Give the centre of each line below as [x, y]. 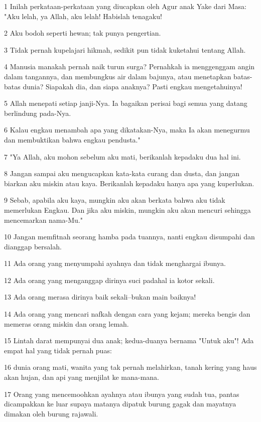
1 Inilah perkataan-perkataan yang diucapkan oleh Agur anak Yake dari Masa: [125, 6]
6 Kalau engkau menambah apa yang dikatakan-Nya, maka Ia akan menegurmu [127, 130]
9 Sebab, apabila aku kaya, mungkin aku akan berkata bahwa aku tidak [115, 200]
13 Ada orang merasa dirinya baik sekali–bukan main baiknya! [100, 297]
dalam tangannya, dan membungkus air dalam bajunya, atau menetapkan [118, 76]
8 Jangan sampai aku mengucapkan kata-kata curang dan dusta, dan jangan [122, 173]
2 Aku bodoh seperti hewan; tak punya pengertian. [83, 33]
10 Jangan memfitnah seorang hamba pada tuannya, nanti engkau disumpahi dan [129, 237]
